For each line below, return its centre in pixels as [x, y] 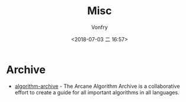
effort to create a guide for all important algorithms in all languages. [97, 92]
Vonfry [100, 27]
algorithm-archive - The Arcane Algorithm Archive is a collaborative [97, 86]
